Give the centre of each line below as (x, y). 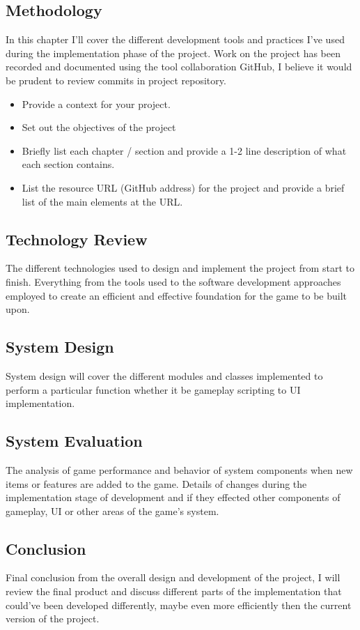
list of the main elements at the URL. (102, 201)
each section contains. (68, 164)
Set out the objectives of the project (99, 127)
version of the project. (53, 619)
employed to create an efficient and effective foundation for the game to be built (177, 295)
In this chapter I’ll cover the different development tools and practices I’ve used (175, 39)
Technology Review (77, 239)
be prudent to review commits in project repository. (116, 80)
